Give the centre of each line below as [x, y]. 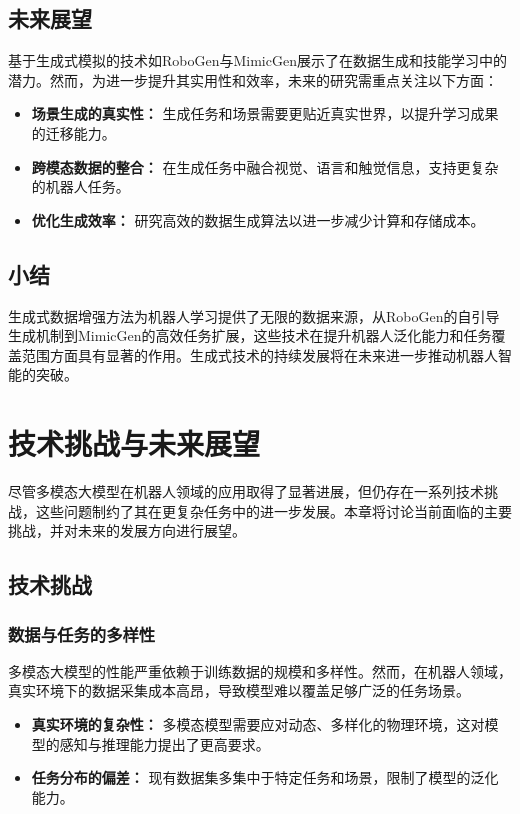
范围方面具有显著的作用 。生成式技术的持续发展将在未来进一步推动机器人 [259, 354]
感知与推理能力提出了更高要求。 [164, 743]
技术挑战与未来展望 [134, 443]
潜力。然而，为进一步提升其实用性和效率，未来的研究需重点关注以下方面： [253, 79]
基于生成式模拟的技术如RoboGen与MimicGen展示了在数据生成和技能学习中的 [257, 60]
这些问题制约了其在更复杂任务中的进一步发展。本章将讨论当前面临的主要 [273, 510]
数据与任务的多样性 [82, 633]
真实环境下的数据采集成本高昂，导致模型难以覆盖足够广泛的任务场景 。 [239, 690]
